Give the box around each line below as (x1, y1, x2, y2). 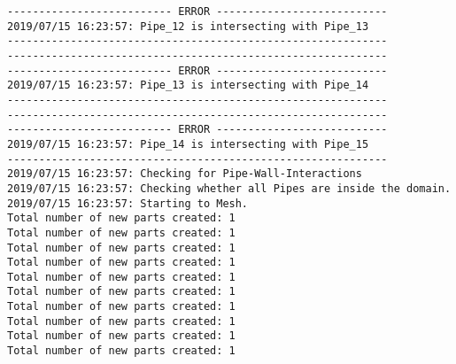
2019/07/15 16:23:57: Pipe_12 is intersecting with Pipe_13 (7, 19, 369, 33)
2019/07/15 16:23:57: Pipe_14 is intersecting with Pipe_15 (7, 137, 369, 151)
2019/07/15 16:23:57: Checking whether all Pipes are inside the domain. (7, 182, 452, 195)
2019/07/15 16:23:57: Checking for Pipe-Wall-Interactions (7, 167, 362, 181)
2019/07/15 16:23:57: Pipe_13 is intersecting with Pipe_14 (7, 79, 369, 92)
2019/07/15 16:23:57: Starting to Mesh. (7, 197, 249, 210)
